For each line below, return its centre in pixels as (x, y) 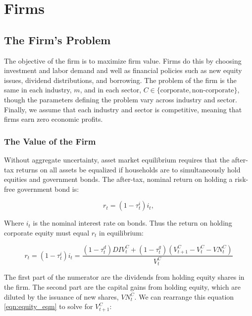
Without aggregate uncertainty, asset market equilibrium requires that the (117, 159)
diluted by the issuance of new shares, (61, 296)
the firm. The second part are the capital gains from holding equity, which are (122, 286)
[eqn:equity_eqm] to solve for (49, 306)
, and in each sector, (111, 90)
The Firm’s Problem (57, 39)
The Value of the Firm (50, 141)
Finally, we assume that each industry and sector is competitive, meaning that (123, 109)
